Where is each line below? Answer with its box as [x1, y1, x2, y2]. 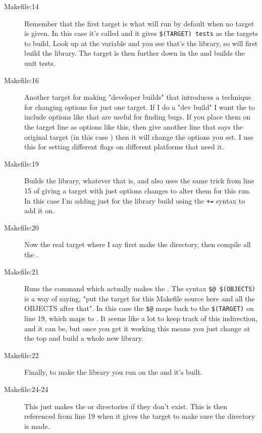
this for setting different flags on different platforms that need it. [24, 141, 224, 152]
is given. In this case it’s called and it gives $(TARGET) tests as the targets [24, 28, 258, 38]
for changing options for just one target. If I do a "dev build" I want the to [24, 101, 255, 112]
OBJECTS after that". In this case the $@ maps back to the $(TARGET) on [24, 303, 254, 313]
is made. [24, 420, 50, 431]
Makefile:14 [4, 1, 39, 11]
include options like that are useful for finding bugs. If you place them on [24, 111, 251, 122]
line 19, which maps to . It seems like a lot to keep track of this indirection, [24, 313, 257, 324]
